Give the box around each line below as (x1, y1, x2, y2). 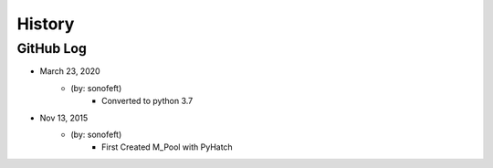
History (16, 14, 75, 34)
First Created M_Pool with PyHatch (101, 142, 233, 152)
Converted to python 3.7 (101, 96, 194, 107)
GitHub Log (16, 40, 87, 57)
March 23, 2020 (39, 66, 100, 77)
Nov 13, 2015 (39, 112, 89, 123)
